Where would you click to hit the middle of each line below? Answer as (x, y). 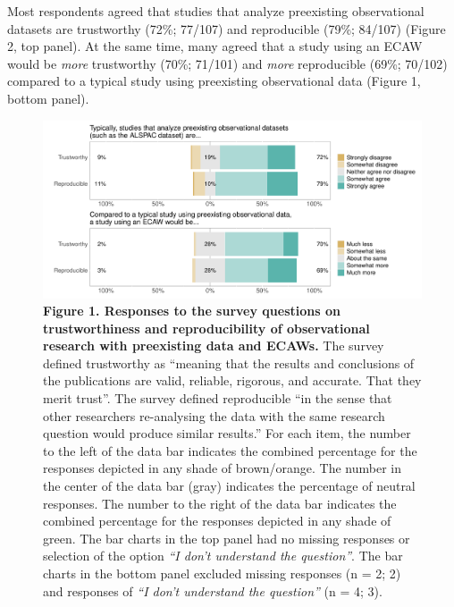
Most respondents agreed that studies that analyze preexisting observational (216, 11)
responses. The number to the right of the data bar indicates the (220, 503)
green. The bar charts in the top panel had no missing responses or (227, 538)
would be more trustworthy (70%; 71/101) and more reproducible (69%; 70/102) (227, 63)
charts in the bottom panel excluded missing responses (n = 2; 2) (222, 573)
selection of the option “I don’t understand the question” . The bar (223, 556)
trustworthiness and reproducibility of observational (206, 328)
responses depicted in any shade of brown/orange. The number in (223, 468)
